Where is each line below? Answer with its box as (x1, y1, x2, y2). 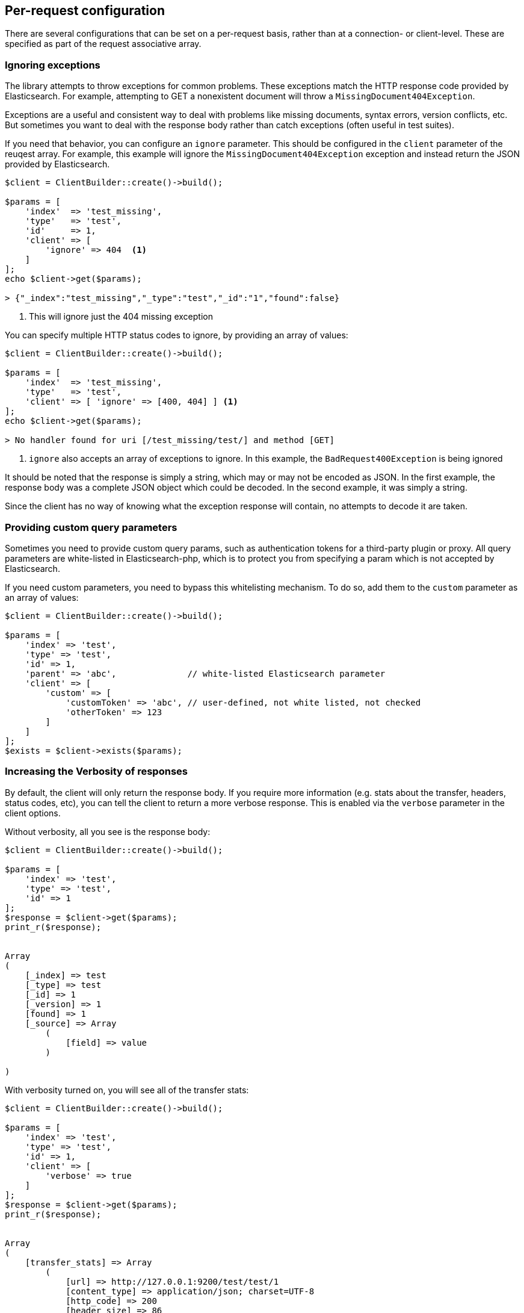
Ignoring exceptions (5, 58, 100, 71)
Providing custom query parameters (5, 521, 177, 533)
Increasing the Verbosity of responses (5, 765, 188, 778)
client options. (5, 807, 61, 818)
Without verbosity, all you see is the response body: (5, 826, 211, 837)
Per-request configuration (5, 3, 165, 18)
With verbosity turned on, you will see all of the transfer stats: (5, 1084, 249, 1095)
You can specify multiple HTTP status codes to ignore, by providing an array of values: (5, 330, 348, 341)
